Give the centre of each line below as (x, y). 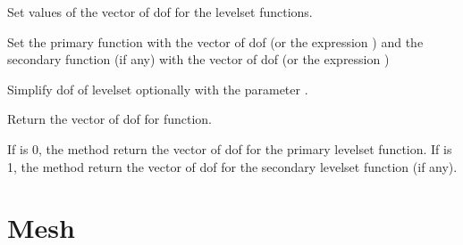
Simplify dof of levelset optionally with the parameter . (158, 89)
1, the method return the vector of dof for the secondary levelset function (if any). (232, 166)
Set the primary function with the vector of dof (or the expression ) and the (215, 41)
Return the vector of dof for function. (110, 119)
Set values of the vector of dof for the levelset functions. (160, 12)
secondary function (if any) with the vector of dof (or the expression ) (198, 59)
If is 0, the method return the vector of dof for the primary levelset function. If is (230, 148)
